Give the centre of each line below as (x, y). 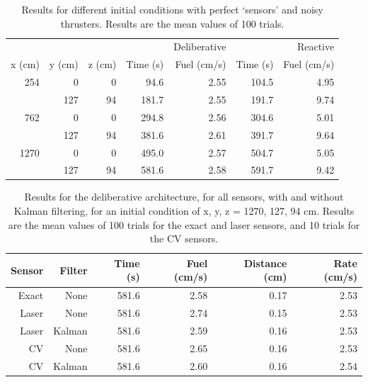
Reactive (316, 46)
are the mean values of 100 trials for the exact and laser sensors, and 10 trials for (184, 224)
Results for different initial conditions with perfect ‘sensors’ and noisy (172, 9)
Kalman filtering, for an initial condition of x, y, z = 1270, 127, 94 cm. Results (184, 211)
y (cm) (64, 64)
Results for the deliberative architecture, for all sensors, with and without (184, 197)
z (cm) (102, 64)
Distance (265, 263)
